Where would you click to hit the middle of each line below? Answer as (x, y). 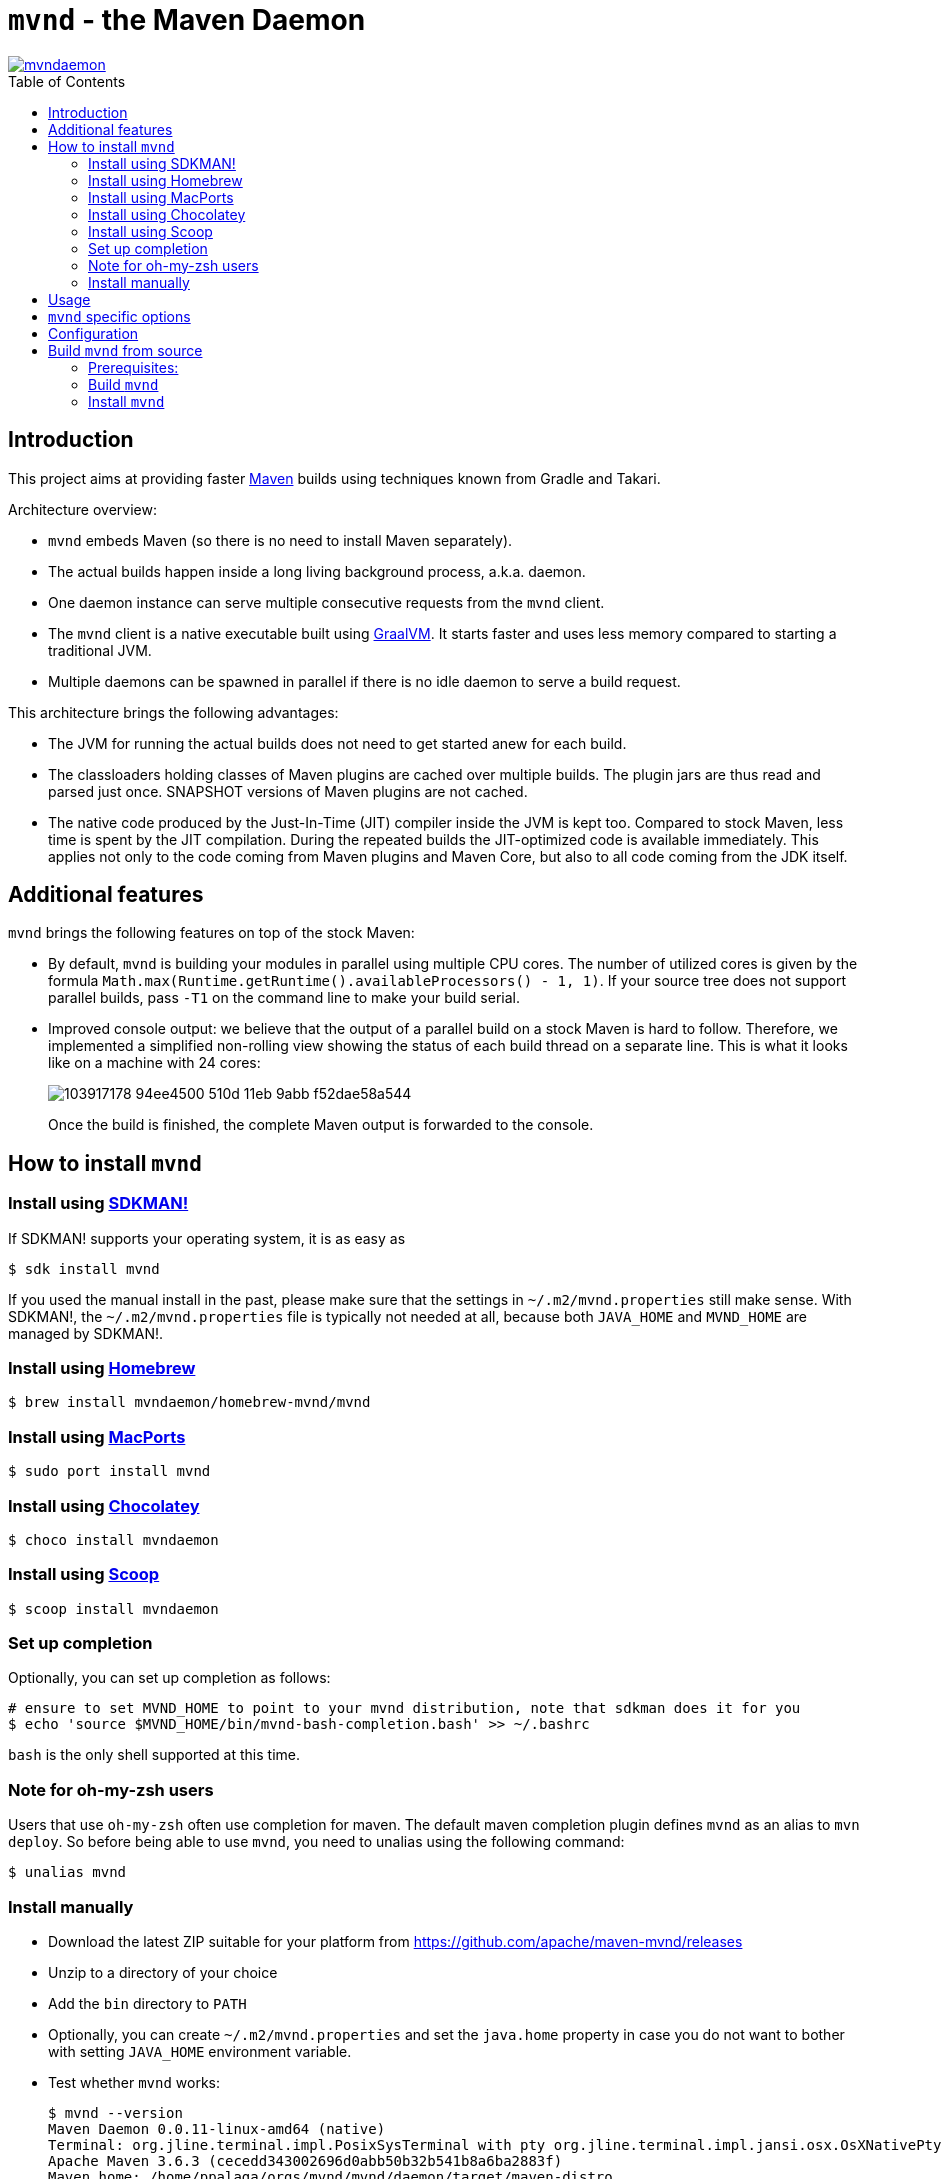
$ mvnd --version (115, 2112)
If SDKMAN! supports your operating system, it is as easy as (207, 1238)
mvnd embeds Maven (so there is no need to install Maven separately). (280, 540)
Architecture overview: (82, 509)
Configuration (93, 333)
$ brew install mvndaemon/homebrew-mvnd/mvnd (189, 1402)
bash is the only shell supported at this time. (154, 1755)
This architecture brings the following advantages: (173, 712)
